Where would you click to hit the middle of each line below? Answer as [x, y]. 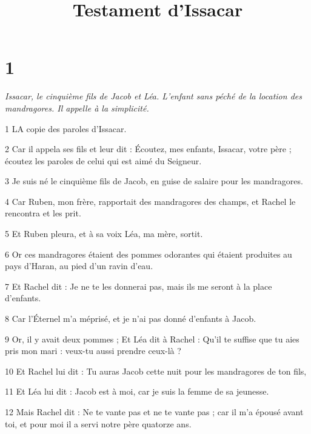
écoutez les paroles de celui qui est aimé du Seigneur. [103, 160]
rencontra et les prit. [43, 213]
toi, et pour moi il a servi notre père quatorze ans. [98, 423]
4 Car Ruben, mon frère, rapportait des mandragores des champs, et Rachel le [150, 201]
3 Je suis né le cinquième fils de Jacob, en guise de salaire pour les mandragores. [154, 181]
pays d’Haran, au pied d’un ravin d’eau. [79, 266]
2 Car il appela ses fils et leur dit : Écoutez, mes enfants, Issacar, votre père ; [148, 149]
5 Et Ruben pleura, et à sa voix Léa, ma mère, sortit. [104, 234]
